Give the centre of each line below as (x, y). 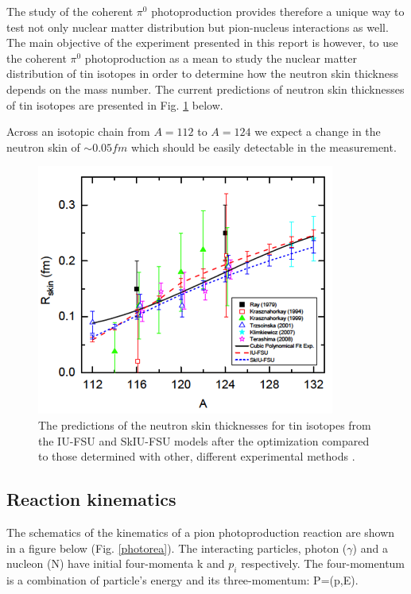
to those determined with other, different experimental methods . (197, 456)
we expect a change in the (318, 131)
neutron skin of (43, 147)
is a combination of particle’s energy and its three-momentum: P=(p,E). (182, 579)
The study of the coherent (70, 11)
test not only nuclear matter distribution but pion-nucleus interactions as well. (198, 27)
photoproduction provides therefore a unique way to (278, 11)
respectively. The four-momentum (323, 563)
